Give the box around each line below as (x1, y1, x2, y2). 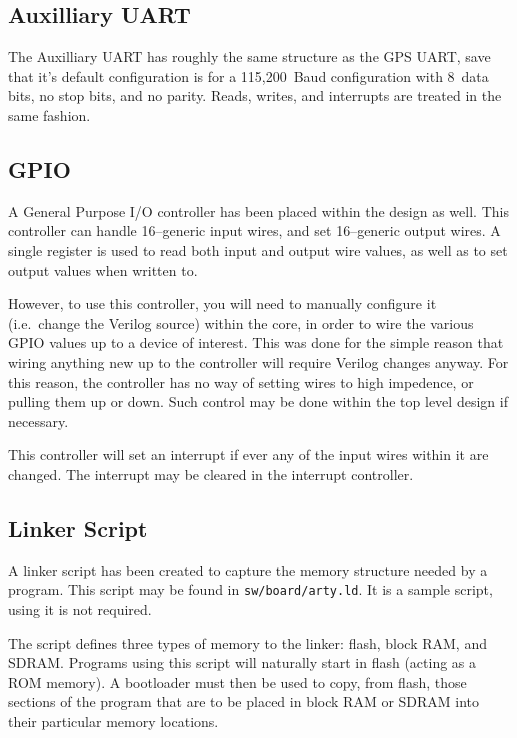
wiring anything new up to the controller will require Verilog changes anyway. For (8, 351, 509, 372)
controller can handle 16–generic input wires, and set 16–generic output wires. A (8, 220, 501, 241)
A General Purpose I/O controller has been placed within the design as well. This (8, 200, 509, 221)
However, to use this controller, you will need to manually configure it (8, 293, 437, 314)
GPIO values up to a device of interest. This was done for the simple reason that (8, 332, 504, 353)
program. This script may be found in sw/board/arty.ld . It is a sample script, (8, 579, 493, 600)
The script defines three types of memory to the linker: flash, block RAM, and (8, 632, 487, 653)
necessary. (8, 410, 69, 431)
